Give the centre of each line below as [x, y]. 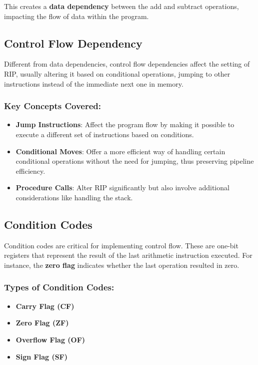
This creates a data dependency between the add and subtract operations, [121, 6]
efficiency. [30, 170]
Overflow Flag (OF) [50, 339]
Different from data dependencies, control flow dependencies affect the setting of [127, 64]
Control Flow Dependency [73, 43]
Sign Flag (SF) [42, 356]
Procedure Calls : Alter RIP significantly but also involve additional [122, 188]
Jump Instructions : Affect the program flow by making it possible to [125, 124]
